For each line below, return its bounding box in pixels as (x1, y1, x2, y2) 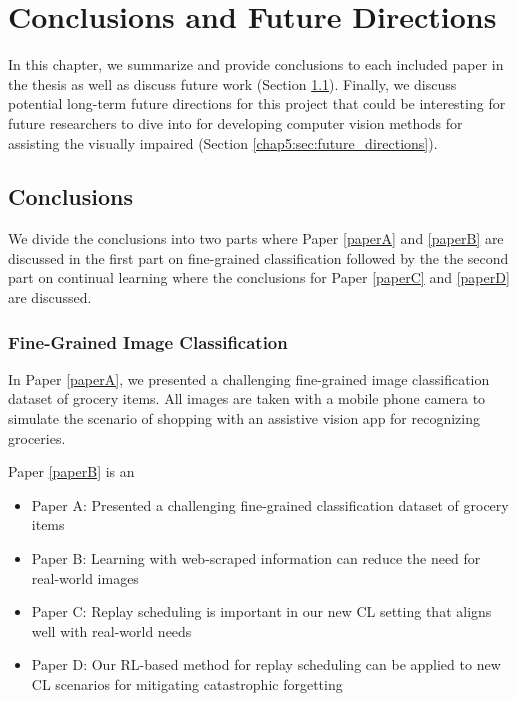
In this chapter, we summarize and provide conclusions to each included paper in (8, 54, 504, 75)
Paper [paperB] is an (8, 461, 135, 482)
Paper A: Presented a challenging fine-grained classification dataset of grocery (31, 494, 509, 515)
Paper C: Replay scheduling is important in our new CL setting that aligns (31, 601, 492, 622)
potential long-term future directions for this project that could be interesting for (8, 93, 506, 114)
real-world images (31, 567, 139, 588)
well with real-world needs (31, 620, 192, 641)
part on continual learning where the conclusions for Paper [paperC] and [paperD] (8, 267, 510, 288)
